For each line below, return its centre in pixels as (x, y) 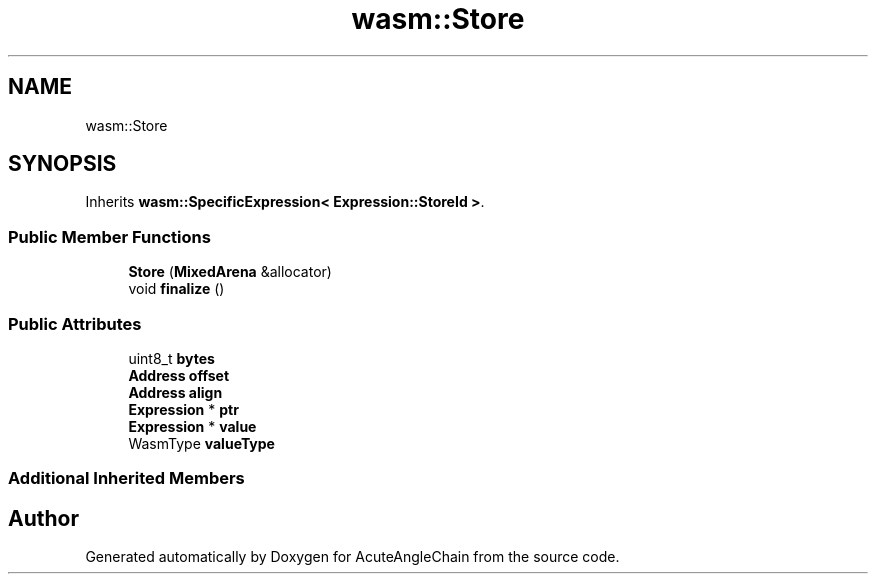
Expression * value (192, 426)
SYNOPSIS (62, 164)
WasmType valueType (201, 443)
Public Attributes (75, 323)
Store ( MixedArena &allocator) (230, 272)
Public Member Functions (109, 236)
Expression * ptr (183, 409)
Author (43, 518)
